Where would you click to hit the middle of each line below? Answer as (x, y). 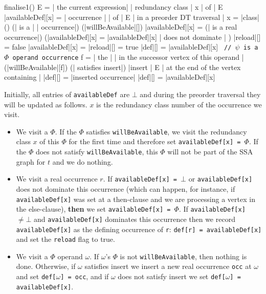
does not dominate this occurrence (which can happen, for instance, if (126, 188)
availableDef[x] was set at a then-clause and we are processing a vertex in (136, 199)
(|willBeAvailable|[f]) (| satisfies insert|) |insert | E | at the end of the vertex (123, 67)
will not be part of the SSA (210, 152)
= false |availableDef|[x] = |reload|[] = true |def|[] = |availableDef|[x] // (118, 47)
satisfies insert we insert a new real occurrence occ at (168, 266)
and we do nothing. (83, 161)
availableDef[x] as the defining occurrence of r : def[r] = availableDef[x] (139, 229)
